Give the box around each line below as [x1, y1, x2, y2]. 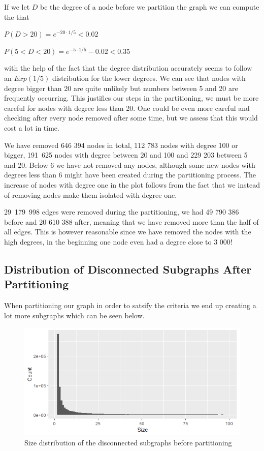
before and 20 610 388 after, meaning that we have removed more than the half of [4, 216, 259, 227]
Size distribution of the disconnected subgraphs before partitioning [24, 437, 232, 447]
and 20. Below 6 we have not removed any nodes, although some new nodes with [4, 159, 255, 170]
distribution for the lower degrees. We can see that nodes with [52, 72, 246, 83]
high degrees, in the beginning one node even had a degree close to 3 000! [4, 236, 233, 247]
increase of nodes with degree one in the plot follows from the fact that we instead [4, 179, 260, 190]
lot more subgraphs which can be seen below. [4, 310, 145, 320]
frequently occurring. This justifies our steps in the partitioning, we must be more [4, 93, 259, 103]
